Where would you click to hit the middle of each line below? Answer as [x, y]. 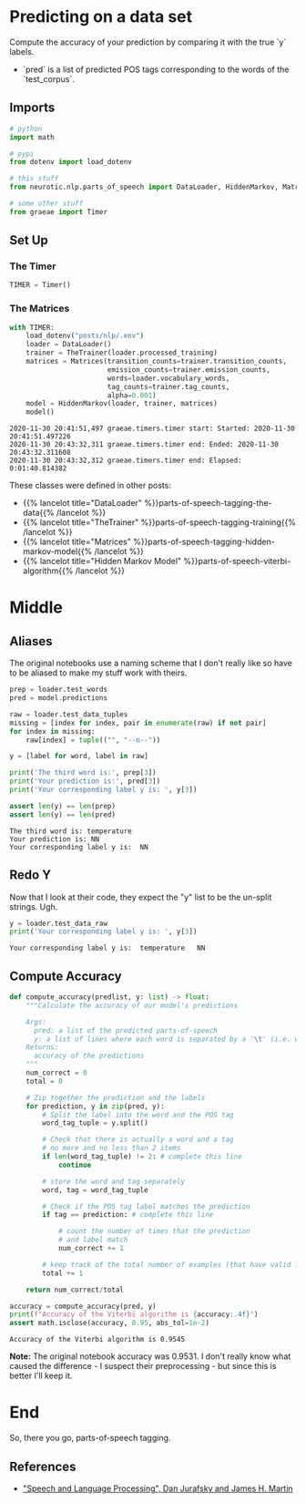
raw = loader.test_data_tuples [69, 714]
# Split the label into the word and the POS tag [138, 1115]
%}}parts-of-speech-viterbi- [237, 561]
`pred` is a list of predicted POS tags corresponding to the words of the [156, 69]
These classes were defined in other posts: [90, 486]
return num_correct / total [75, 1290]
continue [75, 1165]
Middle [36, 607]
